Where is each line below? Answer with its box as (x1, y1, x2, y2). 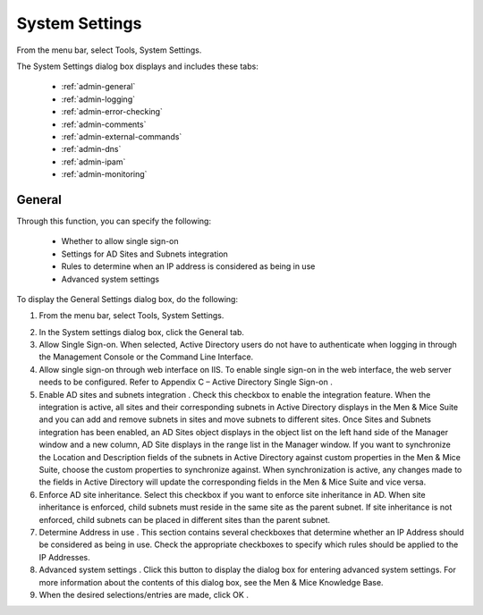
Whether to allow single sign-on (61, 236, 179, 247)
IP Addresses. (38, 552, 91, 562)
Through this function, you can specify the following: (16, 215, 212, 226)
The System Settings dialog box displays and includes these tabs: (16, 61, 258, 72)
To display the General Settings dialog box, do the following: (16, 293, 239, 304)
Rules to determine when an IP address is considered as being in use (61, 261, 316, 272)
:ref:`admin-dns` (61, 144, 122, 155)
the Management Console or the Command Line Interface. (38, 351, 254, 362)
